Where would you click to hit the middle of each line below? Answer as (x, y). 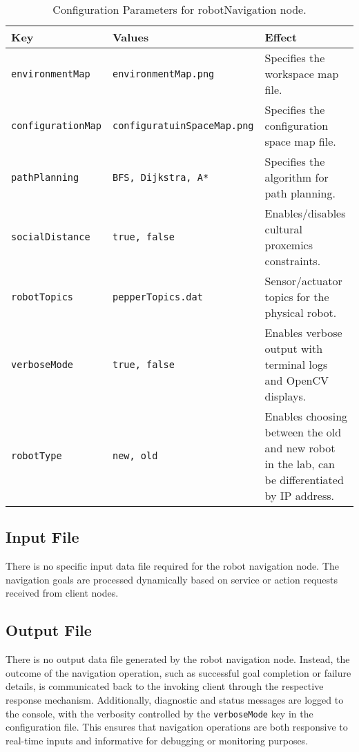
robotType (37, 456)
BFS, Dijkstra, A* (161, 177)
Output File (49, 630)
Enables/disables (305, 213)
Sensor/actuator (303, 281)
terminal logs (296, 364)
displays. (285, 396)
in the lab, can (300, 464)
